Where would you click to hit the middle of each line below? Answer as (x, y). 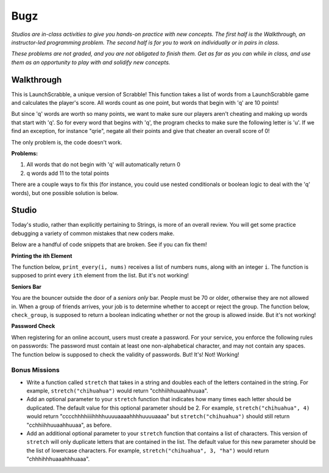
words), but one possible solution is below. (65, 193)
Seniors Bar (27, 286)
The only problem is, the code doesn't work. (67, 142)
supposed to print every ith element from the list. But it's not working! (100, 276)
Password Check (33, 326)
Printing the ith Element (42, 255)
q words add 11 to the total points (68, 173)
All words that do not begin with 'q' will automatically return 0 (104, 165)
